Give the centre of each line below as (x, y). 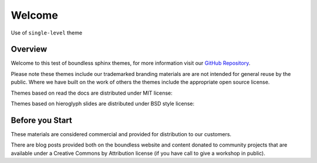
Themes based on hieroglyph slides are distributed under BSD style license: (103, 104)
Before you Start (42, 120)
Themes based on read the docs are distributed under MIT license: (92, 93)
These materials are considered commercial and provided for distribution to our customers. (121, 134)
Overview (29, 49)
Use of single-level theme (46, 33)
